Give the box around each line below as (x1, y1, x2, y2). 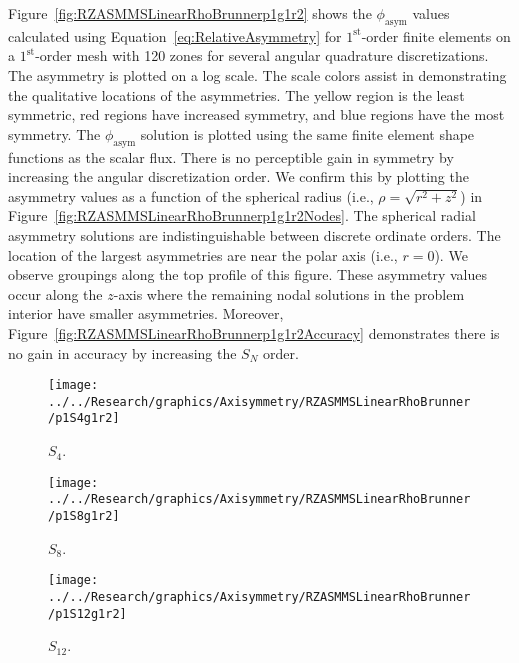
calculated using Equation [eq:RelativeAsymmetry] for (8, 25, 342, 46)
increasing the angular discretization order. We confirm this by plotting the (8, 166, 469, 187)
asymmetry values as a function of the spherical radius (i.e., (8, 185, 374, 206)
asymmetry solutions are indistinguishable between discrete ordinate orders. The (8, 224, 501, 245)
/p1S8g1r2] (48, 508, 120, 523)
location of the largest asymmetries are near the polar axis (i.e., (8, 244, 398, 265)
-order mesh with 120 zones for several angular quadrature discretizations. (35, 45, 489, 66)
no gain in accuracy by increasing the (8, 342, 237, 363)
